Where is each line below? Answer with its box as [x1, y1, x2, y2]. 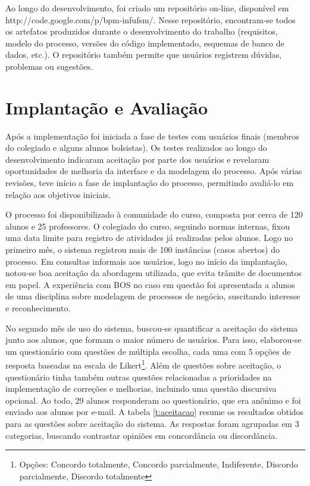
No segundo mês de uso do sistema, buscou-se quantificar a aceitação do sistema [5, 321, 298, 334]
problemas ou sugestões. [5, 60, 93, 72]
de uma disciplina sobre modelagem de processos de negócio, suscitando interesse [5, 290, 300, 302]
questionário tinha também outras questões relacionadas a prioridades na [5, 370, 272, 383]
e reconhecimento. [5, 302, 71, 314]
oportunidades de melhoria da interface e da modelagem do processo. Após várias [5, 165, 302, 177]
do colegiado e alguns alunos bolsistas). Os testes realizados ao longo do [5, 141, 267, 154]
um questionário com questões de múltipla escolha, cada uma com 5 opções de [5, 345, 291, 357]
